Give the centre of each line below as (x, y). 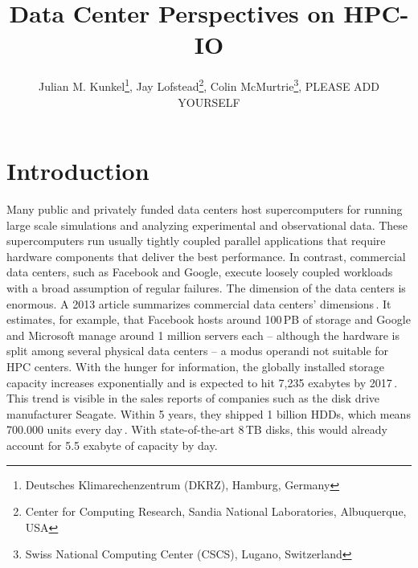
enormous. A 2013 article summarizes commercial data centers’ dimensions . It (199, 303)
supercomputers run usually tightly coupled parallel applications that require (196, 241)
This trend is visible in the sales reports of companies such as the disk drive (193, 398)
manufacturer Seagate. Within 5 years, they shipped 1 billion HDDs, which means (209, 413)
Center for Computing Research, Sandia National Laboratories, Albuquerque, (216, 511)
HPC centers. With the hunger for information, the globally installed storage (196, 367)
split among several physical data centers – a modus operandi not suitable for (198, 351)
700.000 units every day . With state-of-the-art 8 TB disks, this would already (197, 429)
